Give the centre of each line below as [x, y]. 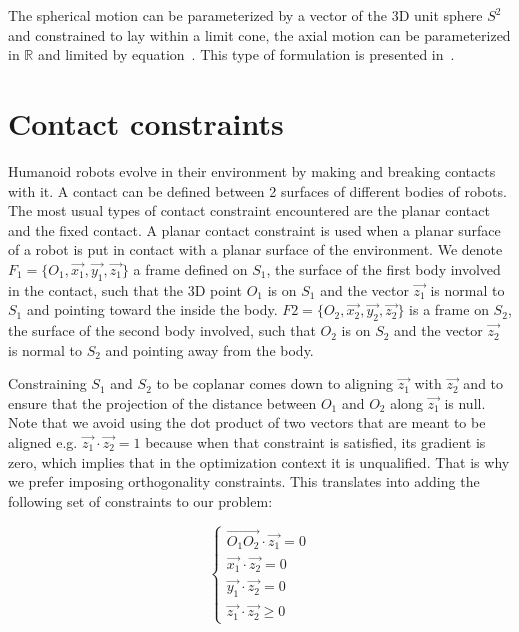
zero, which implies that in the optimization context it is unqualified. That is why [259, 461]
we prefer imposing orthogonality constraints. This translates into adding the [244, 481]
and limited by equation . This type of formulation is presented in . [246, 54]
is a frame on [449, 309]
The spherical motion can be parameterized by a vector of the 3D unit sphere [245, 15]
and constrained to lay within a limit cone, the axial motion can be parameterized [259, 34]
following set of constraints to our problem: [140, 500]
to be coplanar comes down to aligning [275, 383]
